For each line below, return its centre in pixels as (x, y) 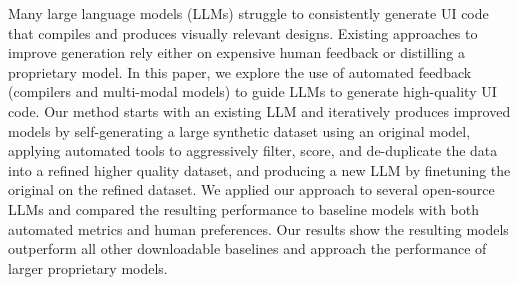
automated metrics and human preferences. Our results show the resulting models (258, 228)
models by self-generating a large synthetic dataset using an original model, (239, 130)
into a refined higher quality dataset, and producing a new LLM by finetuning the (259, 169)
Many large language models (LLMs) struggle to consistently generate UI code (248, 13)
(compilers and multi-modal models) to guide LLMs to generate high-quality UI (252, 91)
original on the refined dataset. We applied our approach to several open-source (251, 189)
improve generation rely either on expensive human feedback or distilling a (236, 52)
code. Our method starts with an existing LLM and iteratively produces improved (259, 110)
